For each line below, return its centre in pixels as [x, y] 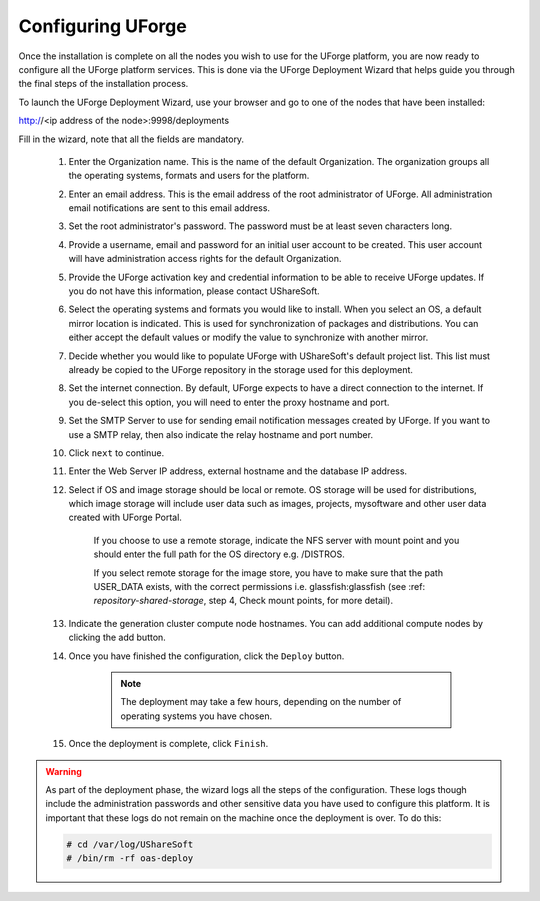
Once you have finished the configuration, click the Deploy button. [206, 656]
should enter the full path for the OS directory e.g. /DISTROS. [219, 554]
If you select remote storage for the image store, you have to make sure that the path [268, 572]
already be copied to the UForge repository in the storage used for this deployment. [241, 369]
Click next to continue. [116, 452]
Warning [63, 771]
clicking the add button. [117, 637]
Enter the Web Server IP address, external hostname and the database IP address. [238, 471]
